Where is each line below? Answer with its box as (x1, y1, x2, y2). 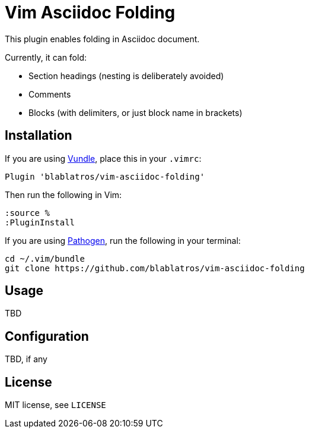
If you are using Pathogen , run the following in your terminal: (5, 235, 241, 246)
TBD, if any (5, 354, 47, 365)
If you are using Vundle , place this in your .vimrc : (5, 153, 202, 164)
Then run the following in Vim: (5, 189, 122, 200)
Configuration (5, 328, 89, 344)
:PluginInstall (5, 217, 75, 227)
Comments (28, 89, 71, 99)
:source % (5, 208, 50, 218)
